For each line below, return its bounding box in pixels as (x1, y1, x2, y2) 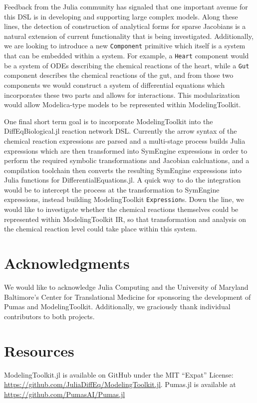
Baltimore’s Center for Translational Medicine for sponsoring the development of (4, 291, 251, 302)
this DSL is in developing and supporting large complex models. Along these (4, 11, 238, 21)
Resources (4, 340, 74, 361)
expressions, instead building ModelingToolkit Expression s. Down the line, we (4, 194, 244, 204)
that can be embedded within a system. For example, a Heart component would (4, 50, 249, 61)
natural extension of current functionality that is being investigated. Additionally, (4, 30, 254, 41)
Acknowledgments (4, 253, 130, 273)
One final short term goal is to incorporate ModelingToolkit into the (4, 116, 213, 126)
